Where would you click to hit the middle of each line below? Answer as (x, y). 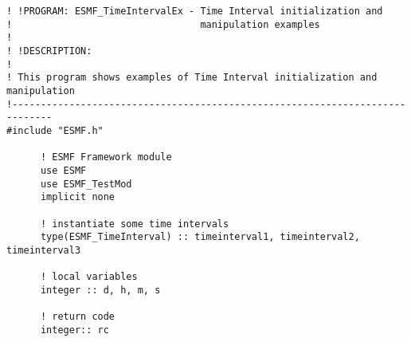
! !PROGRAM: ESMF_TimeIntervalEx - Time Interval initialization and (195, 11)
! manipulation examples (163, 24)
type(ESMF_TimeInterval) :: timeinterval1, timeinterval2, (200, 237)
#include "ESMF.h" (55, 130)
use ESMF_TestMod (86, 184)
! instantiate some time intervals (135, 224)
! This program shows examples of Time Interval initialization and (192, 78)
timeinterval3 (44, 250)
